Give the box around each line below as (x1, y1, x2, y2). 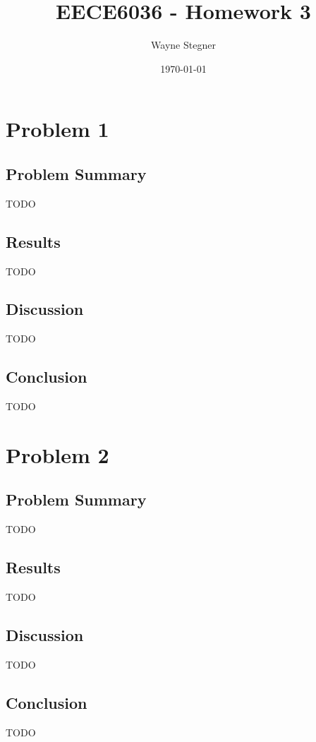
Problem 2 (6, 440, 109, 469)
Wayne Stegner (151, 37, 216, 52)
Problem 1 (6, 114, 109, 143)
